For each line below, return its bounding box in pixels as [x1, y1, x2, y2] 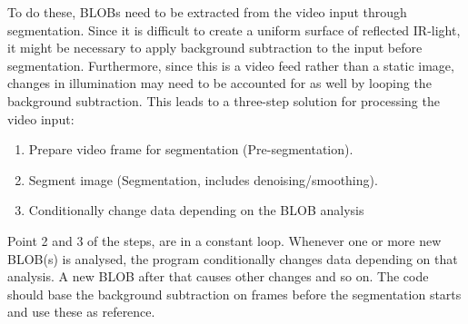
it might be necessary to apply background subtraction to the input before [7, 38, 423, 57]
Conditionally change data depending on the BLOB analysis [28, 201, 364, 220]
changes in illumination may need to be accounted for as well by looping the [7, 74, 432, 93]
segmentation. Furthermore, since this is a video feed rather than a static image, [7, 55, 454, 74]
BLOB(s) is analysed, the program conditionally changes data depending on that [7, 249, 458, 268]
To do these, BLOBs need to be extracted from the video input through [7, 3, 407, 21]
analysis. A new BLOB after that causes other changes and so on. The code [7, 267, 429, 286]
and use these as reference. [7, 302, 155, 321]
